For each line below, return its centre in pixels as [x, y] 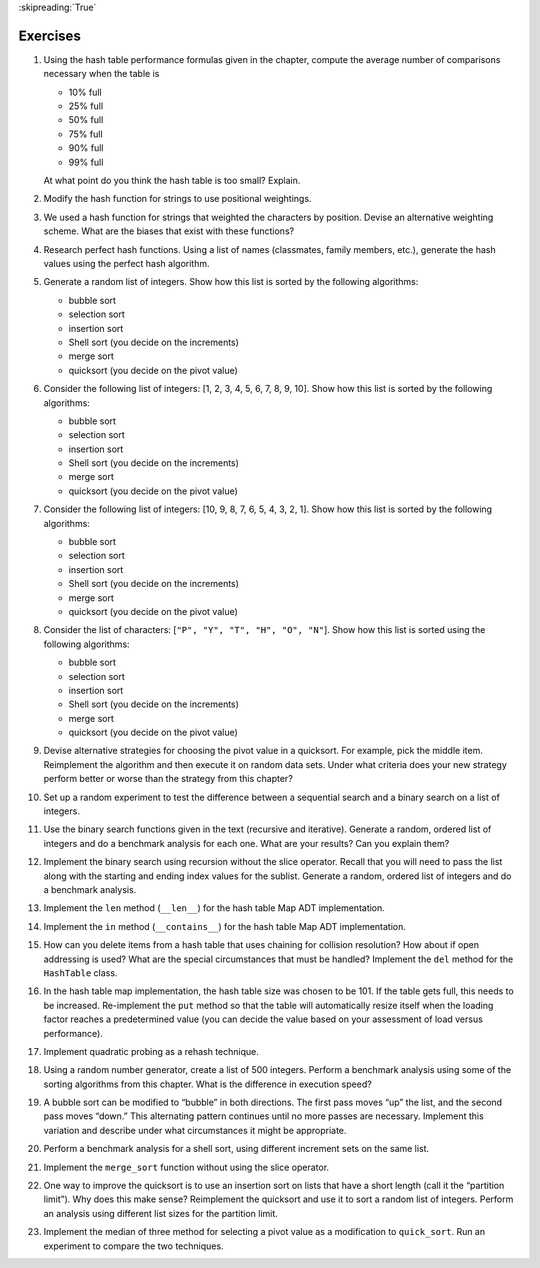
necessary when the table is [101, 74]
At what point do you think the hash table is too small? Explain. [172, 181]
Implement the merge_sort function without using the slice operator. [186, 1167]
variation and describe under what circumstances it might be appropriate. [195, 1130]
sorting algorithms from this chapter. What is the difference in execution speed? [207, 1084]
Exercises [50, 35]
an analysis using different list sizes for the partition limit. [161, 1213]
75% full [86, 134]
